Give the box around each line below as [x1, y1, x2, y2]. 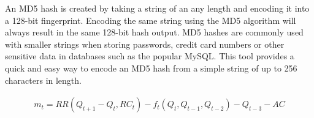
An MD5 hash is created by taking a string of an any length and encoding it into [5, 2, 310, 14]
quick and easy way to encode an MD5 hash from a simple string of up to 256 [5, 61, 297, 74]
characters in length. [5, 73, 82, 86]
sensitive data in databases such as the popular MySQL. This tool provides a [5, 50, 294, 62]
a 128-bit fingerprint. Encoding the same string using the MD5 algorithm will [5, 13, 296, 26]
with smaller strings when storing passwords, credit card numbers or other [5, 37, 285, 50]
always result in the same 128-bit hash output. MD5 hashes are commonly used [5, 26, 304, 39]
